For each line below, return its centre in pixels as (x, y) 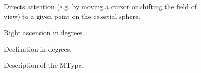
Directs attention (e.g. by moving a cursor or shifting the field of (100, 6)
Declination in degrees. (38, 48)
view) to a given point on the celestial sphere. (72, 16)
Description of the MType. (44, 65)
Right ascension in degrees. (44, 32)
